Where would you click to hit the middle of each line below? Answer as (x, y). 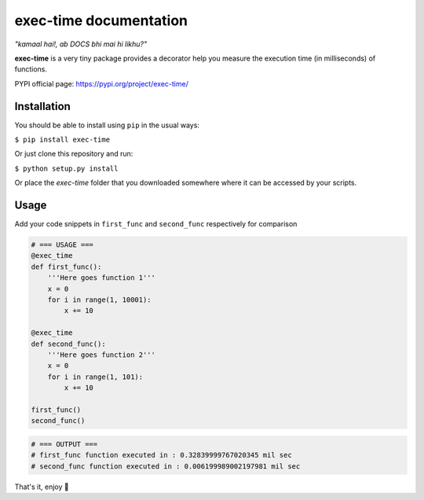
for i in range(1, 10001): (100, 300)
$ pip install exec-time (62, 140)
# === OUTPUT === (64, 444)
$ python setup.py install (66, 168)
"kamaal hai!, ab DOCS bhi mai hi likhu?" (81, 44)
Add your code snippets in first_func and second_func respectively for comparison (156, 224)
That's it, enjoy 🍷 (42, 487)
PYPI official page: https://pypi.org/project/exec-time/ (101, 83)
